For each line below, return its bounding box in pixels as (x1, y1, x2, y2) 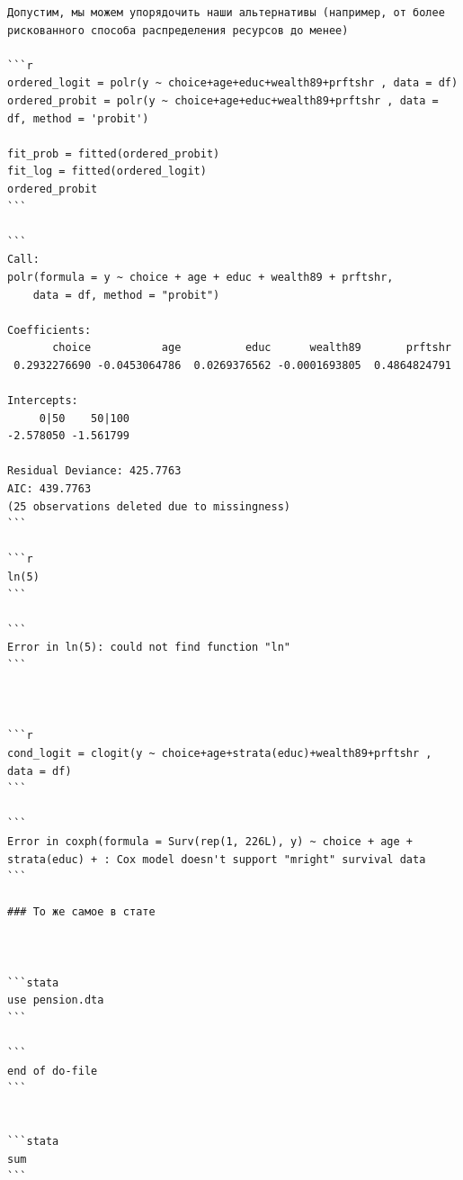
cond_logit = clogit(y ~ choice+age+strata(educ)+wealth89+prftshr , (7, 746, 432, 760)
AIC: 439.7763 (7, 482, 92, 496)
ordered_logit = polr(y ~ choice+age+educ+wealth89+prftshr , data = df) (7, 77, 459, 90)
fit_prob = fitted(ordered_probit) (7, 147, 220, 160)
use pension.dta (7, 994, 104, 1007)
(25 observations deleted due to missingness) (7, 500, 290, 513)
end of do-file (7, 1064, 98, 1077)
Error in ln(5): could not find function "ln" (7, 641, 290, 654)
